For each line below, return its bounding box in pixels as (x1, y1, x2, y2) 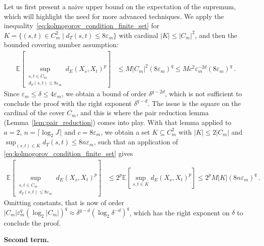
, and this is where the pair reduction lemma (76, 107, 209, 118)
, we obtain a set (100, 126, 150, 137)
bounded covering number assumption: (4, 39, 119, 50)
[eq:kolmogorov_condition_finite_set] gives (4, 148, 133, 158)
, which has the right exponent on (129, 207, 230, 217)
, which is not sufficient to (165, 88, 242, 99)
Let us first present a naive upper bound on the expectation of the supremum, (4, 1, 236, 11)
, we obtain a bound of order (61, 88, 147, 99)
